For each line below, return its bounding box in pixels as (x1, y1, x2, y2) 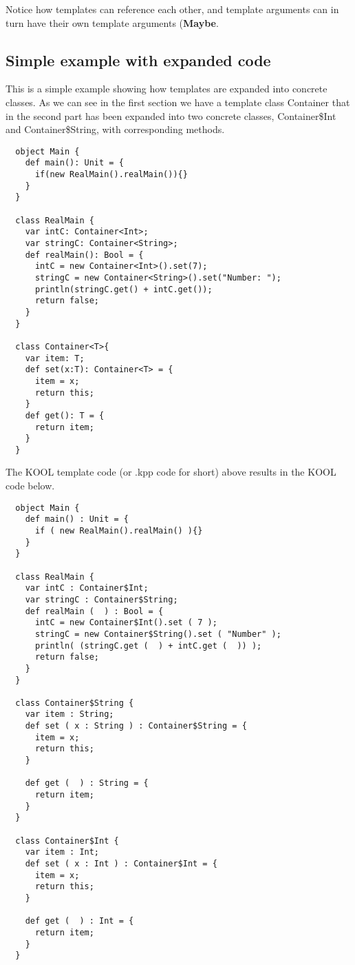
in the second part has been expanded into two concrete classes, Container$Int (6, 108, 336, 123)
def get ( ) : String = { (25, 778, 149, 789)
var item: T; (25, 353, 85, 363)
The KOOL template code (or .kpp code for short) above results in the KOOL (6, 465, 336, 479)
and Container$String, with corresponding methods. (6, 122, 225, 136)
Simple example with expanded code (6, 49, 271, 70)
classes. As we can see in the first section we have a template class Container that (6, 94, 350, 109)
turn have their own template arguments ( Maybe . (6, 15, 219, 30)
